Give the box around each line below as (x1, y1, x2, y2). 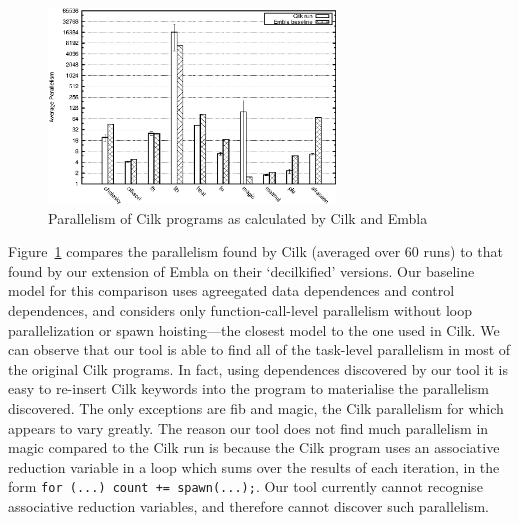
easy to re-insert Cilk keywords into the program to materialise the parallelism (8, 378, 489, 399)
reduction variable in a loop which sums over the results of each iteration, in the (8, 456, 500, 477)
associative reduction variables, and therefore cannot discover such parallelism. (8, 495, 489, 516)
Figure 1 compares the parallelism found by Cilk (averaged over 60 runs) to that (8, 241, 503, 262)
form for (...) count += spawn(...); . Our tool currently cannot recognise (8, 476, 483, 497)
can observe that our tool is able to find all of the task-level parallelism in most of (8, 339, 511, 360)
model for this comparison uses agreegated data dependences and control (8, 280, 455, 301)
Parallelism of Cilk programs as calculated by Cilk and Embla (48, 207, 428, 228)
